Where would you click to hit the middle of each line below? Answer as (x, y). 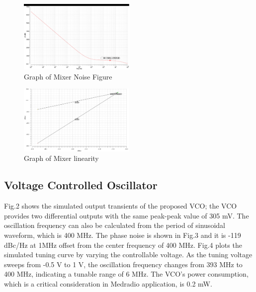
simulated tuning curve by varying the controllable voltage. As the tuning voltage (128, 255)
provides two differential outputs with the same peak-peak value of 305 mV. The (127, 215)
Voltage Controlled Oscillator (81, 185)
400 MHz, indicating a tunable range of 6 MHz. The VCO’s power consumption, (126, 274)
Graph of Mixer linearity (61, 158)
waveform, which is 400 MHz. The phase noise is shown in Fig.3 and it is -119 (123, 235)
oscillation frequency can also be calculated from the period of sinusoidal (115, 225)
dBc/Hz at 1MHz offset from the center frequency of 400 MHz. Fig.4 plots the (123, 245)
